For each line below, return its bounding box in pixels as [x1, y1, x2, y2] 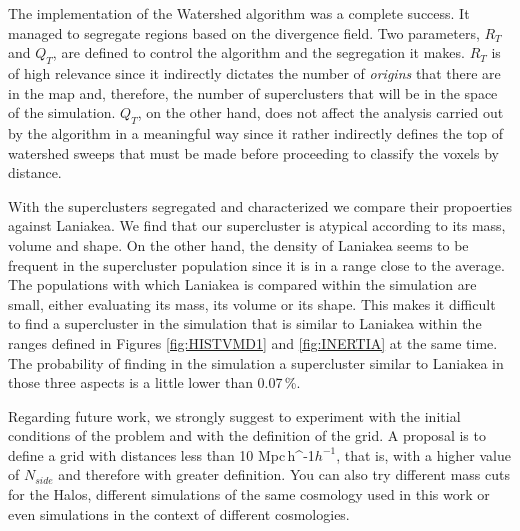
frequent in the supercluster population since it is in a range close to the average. [8, 254, 505, 275]
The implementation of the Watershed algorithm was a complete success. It [8, 3, 470, 23]
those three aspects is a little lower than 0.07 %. [8, 372, 301, 393]
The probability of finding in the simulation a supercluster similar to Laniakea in [8, 352, 504, 373]
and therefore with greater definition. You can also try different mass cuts [58, 464, 510, 485]
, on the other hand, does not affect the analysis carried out [137, 102, 504, 123]
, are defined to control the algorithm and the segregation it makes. [52, 42, 465, 63]
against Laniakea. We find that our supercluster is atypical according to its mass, [8, 215, 506, 236]
